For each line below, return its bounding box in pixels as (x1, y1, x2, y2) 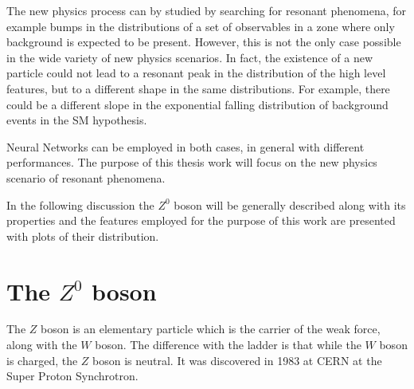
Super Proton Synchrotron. (6, 367, 139, 384)
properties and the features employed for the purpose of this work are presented (6, 212, 396, 229)
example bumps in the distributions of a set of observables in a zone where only (6, 18, 395, 34)
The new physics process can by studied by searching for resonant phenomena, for (6, 2, 406, 18)
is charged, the (6, 352, 78, 368)
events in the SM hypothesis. (6, 112, 147, 128)
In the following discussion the (6, 196, 154, 213)
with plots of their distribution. (6, 227, 159, 244)
